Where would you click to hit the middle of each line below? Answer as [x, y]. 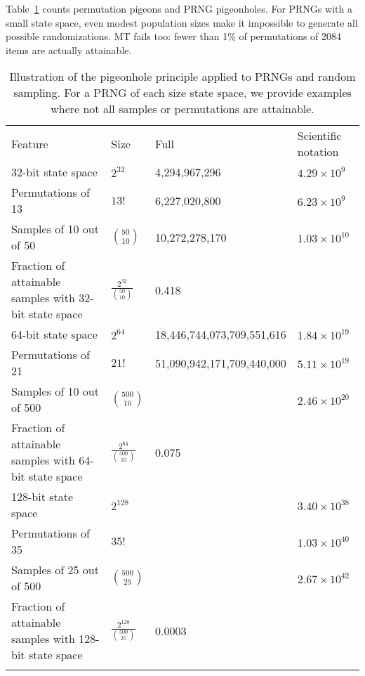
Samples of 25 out [55, 570]
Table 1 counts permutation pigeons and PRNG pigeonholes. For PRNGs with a [179, 8]
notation [318, 152]
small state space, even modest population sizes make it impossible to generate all [182, 22]
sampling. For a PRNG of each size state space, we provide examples [182, 93]
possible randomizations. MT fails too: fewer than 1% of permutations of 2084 [174, 36]
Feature [30, 143]
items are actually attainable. [69, 50]
